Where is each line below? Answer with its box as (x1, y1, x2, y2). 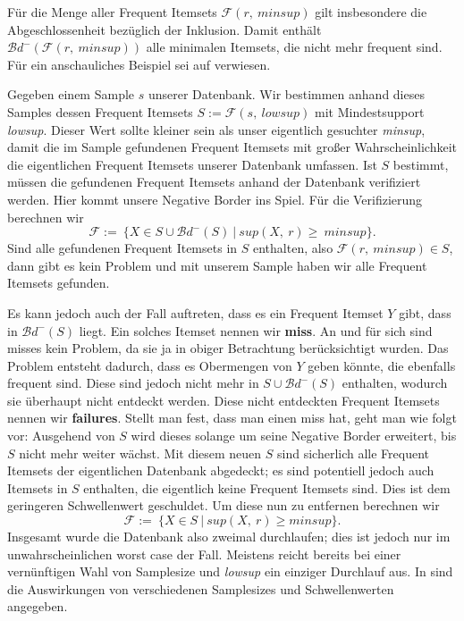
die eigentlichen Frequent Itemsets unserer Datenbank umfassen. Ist (7, 155, 377, 173)
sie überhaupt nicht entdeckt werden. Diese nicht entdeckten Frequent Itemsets (7, 390, 440, 409)
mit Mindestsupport (315, 102, 425, 121)
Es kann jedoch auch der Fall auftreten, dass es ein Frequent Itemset (7, 303, 384, 322)
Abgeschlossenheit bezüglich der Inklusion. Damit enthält (7, 20, 322, 38)
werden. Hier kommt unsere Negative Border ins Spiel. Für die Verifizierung (7, 189, 423, 208)
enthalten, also (252, 239, 333, 257)
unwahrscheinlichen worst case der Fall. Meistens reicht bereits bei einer (7, 544, 401, 563)
